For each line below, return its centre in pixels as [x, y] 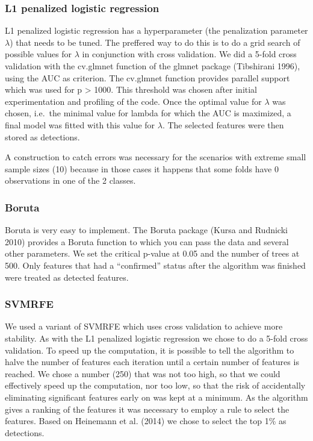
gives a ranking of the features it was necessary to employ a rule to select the [147, 409]
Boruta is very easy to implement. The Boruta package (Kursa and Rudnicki [146, 230]
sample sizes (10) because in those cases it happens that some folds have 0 [142, 168]
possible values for [39, 54]
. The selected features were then [223, 124]
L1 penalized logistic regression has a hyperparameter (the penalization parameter [156, 30]
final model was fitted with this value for [80, 124]
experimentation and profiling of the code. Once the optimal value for [133, 101]
